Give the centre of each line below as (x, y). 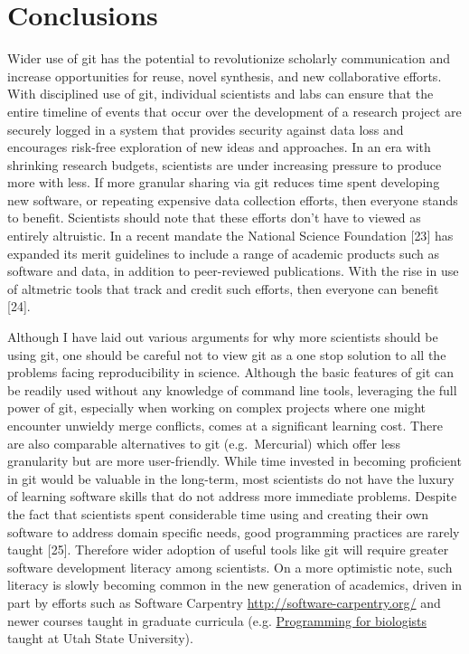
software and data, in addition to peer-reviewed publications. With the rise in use (233, 271)
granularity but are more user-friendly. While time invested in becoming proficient (234, 461)
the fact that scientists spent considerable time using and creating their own (218, 513)
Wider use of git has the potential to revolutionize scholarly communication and (229, 58)
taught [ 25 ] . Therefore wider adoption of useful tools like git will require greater (228, 550)
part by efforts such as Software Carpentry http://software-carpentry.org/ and (224, 602)
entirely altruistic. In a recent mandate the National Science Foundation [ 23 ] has (230, 236)
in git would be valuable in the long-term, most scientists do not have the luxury (231, 478)
